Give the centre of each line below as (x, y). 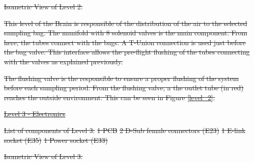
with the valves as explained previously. (63, 61)
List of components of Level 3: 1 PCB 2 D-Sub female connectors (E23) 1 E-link (125, 130)
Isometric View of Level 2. (43, 6)
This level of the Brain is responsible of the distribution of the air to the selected (126, 23)
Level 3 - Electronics (35, 114)
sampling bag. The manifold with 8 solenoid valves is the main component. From (126, 33)
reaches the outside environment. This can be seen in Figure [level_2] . (110, 97)
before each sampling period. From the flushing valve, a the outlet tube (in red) (124, 88)
